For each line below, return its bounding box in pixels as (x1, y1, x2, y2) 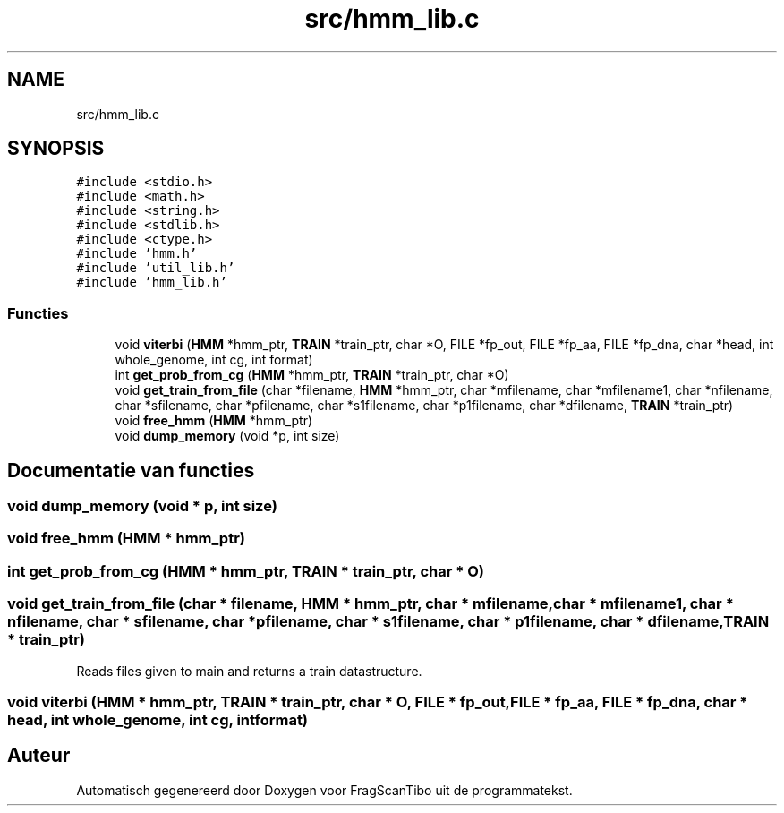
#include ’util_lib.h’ (76, 261, 235, 276)
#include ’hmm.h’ (76, 246, 198, 261)
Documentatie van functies (7, 458, 255, 482)
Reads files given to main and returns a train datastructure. (76, 663, 422, 679)
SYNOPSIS (7, 137, 105, 160)
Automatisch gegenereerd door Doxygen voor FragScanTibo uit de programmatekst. (76, 782, 573, 798)
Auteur (7, 744, 71, 767)
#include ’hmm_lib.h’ (76, 275, 227, 290)
